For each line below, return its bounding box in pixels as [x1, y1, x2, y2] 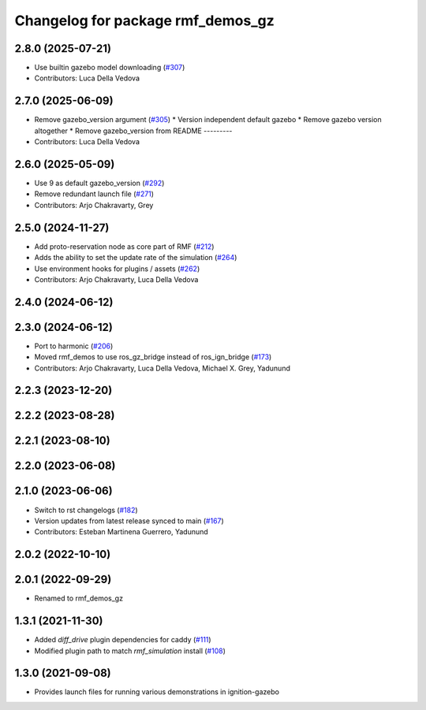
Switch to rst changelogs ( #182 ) [34, 505, 138, 515]
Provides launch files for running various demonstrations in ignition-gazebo [34, 687, 280, 697]
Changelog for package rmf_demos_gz [14, 12, 275, 29]
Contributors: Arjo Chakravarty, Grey [34, 200, 154, 210]
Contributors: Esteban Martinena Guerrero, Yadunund [34, 527, 208, 537]
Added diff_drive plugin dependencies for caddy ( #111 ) [34, 635, 212, 645]
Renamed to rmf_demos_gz [34, 593, 124, 603]
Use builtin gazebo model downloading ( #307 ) [34, 63, 185, 72]
